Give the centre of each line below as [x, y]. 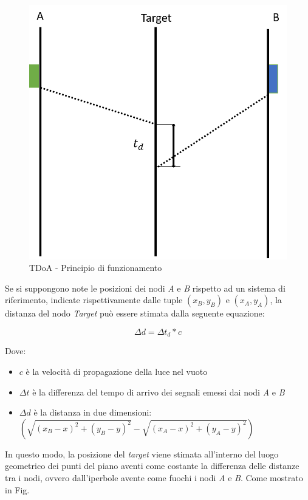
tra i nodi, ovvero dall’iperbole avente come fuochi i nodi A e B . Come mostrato [154, 478]
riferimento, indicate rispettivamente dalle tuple [94, 300]
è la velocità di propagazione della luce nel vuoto [117, 372]
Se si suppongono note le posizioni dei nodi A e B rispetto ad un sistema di [145, 288]
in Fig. [17, 489]
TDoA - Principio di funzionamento [96, 268]
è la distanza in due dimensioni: [93, 412]
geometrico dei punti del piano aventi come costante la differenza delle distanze [152, 466]
